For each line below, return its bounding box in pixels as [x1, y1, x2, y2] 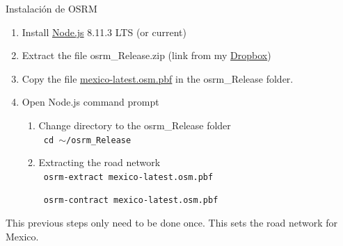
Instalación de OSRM [6, 1, 97, 15]
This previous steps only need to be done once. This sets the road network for [6, 215, 338, 230]
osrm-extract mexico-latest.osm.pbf [43, 172, 214, 182]
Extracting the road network [38, 155, 161, 170]
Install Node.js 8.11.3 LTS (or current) [22, 24, 186, 39]
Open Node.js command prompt [22, 95, 159, 109]
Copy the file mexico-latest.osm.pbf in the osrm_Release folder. [22, 71, 294, 85]
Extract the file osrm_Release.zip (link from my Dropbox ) [22, 48, 271, 63]
